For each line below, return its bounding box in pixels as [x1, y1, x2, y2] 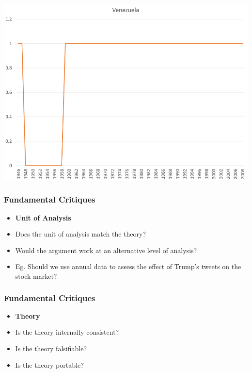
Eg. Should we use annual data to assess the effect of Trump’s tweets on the [15, 261, 241, 271]
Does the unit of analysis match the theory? [15, 229, 146, 239]
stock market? [15, 271, 57, 281]
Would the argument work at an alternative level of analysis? [15, 245, 197, 255]
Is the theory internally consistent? [15, 327, 119, 337]
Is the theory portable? [15, 359, 84, 370]
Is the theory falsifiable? [15, 343, 87, 353]
